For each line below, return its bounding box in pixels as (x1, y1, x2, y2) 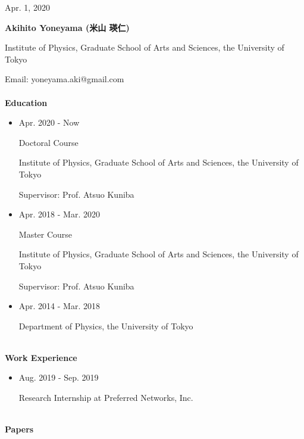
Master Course (18, 228, 73, 240)
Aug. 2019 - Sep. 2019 (18, 371, 99, 384)
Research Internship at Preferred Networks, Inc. (18, 391, 193, 404)
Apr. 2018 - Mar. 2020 (18, 208, 100, 220)
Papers (5, 423, 34, 435)
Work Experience (5, 351, 77, 363)
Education (5, 96, 48, 108)
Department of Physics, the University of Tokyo (18, 319, 193, 332)
